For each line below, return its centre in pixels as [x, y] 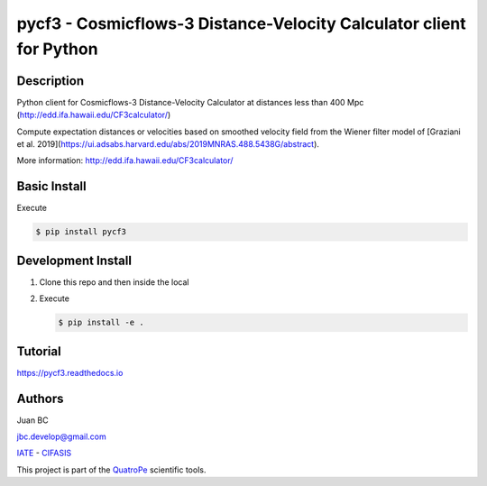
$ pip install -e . [101, 323]
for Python [57, 49]
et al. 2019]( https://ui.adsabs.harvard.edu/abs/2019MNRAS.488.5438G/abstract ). [168, 144]
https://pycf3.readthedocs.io [70, 372]
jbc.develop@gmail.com [62, 436]
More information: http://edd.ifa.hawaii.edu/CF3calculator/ [125, 160]
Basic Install [51, 186]
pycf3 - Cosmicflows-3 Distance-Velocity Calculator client [241, 23]
